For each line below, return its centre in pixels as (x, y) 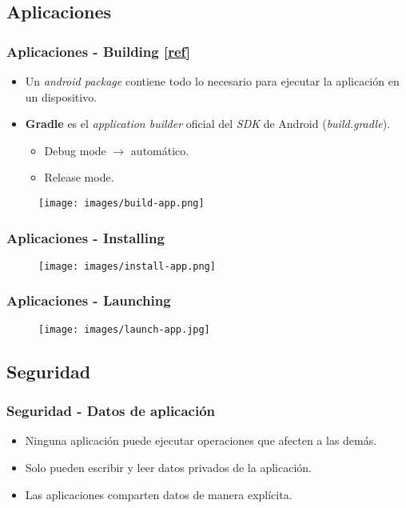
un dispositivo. (61, 96)
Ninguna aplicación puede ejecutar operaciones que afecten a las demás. (201, 440)
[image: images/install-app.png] (127, 266)
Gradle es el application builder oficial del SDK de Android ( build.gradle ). (207, 124)
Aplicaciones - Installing (86, 237)
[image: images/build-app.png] (121, 203)
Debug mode (75, 150)
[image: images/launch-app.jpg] (124, 329)
